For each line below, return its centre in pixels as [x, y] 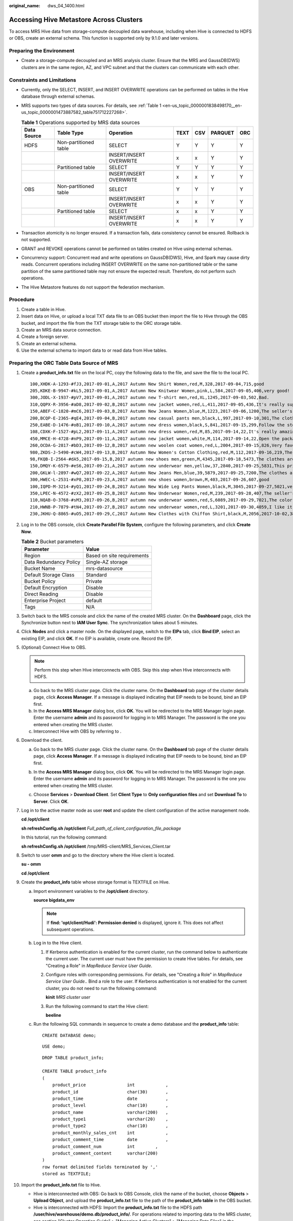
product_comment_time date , [110, 1140]
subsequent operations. [71, 929]
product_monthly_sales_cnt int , [110, 1133]
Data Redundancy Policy [52, 562]
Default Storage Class [49, 575]
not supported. [36, 240]
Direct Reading [41, 594]
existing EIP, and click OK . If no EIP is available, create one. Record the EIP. [97, 638]
